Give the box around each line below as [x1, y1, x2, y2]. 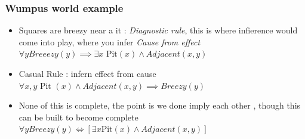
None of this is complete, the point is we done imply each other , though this [19, 99, 301, 112]
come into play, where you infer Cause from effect [19, 35, 201, 48]
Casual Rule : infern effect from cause [19, 67, 156, 79]
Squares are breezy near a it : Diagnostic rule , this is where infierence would [19, 24, 298, 36]
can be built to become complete [19, 110, 138, 123]
